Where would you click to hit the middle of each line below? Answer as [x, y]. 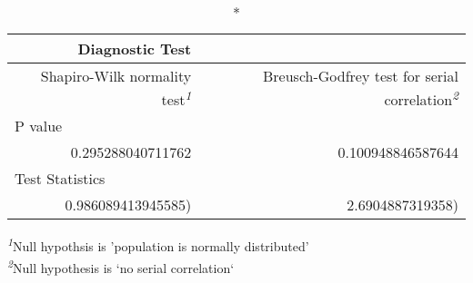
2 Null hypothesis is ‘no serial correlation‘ [121, 266]
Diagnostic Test [135, 49]
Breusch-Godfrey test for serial [361, 76]
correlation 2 [421, 98]
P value [39, 126]
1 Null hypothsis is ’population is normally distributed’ [158, 244]
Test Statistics [60, 179]
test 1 [176, 98]
